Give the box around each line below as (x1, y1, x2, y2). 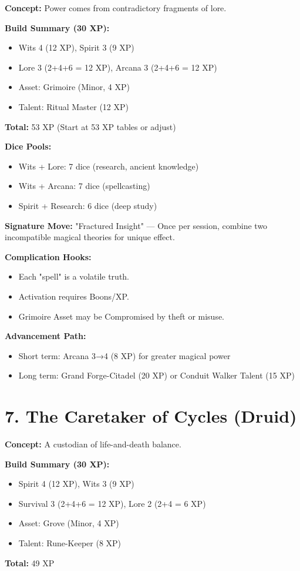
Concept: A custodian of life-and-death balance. (5, 438, 181, 450)
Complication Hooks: (5, 250, 92, 263)
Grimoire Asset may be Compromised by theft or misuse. (18, 310, 225, 322)
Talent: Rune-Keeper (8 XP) (18, 536, 122, 549)
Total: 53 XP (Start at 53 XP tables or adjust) (5, 120, 176, 132)
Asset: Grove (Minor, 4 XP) (18, 517, 119, 529)
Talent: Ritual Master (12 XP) (18, 100, 129, 112)
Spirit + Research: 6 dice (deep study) (18, 199, 157, 211)
